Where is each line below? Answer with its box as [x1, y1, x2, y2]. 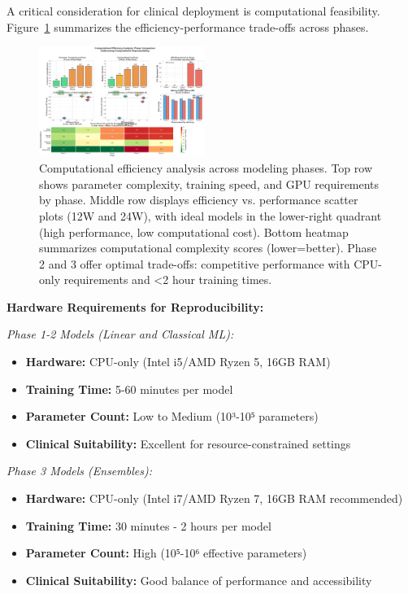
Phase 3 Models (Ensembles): [7, 462, 152, 479]
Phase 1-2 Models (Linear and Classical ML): [7, 325, 234, 343]
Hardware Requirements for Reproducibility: [7, 298, 264, 315]
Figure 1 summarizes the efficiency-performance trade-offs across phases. [7, 18, 369, 35]
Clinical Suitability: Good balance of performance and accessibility [25, 571, 372, 588]
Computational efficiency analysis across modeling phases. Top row [39, 159, 373, 177]
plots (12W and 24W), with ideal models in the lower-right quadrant [39, 207, 382, 224]
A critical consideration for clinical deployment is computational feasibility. [7, 2, 380, 19]
